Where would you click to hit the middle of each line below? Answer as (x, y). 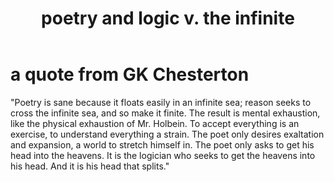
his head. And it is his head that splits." (90, 166)
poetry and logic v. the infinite (168, 18)
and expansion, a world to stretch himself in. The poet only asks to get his (162, 144)
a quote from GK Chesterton (130, 74)
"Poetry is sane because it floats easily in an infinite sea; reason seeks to (161, 102)
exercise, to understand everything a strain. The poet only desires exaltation (167, 134)
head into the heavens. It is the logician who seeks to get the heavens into (163, 155)
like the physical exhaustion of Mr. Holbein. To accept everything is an (155, 123)
